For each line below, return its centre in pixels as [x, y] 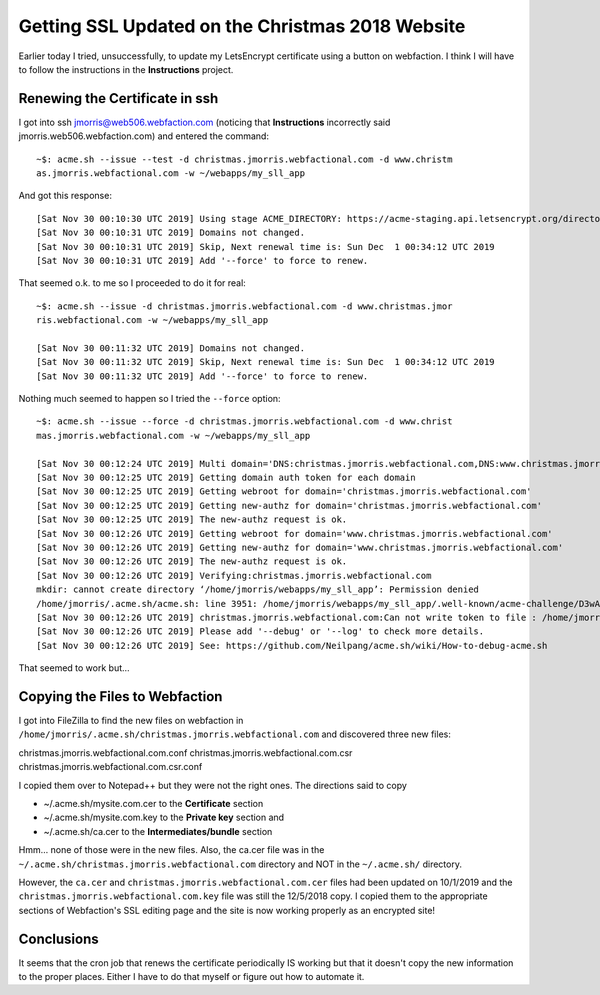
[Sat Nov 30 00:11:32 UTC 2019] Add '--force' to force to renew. [202, 376]
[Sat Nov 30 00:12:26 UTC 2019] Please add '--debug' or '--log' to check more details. [260, 631]
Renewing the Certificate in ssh [118, 98]
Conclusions [58, 938]
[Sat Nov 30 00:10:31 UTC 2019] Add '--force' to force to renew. [202, 260]
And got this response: [65, 196]
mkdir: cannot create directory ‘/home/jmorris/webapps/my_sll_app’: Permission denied [258, 589]
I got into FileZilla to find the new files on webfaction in [131, 721]
